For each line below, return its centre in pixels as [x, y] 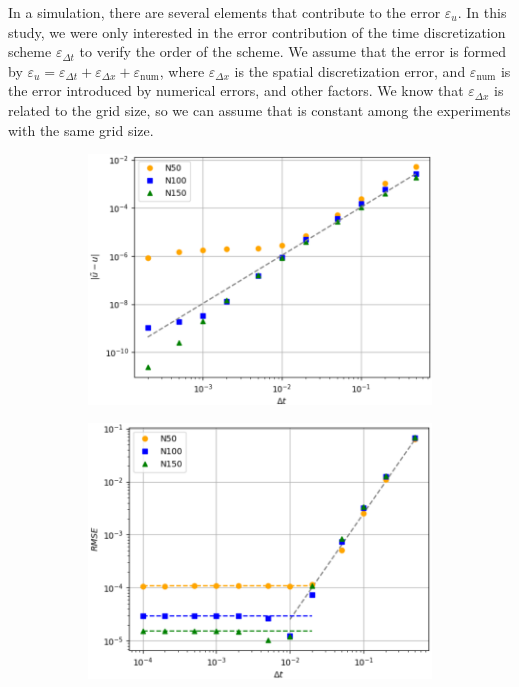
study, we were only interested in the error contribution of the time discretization [257, 31]
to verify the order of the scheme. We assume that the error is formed [292, 51]
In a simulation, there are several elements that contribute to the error [224, 12]
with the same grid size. [81, 129]
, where [182, 70]
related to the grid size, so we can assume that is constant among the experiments [259, 109]
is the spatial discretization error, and [350, 70]
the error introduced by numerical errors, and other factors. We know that [236, 90]
